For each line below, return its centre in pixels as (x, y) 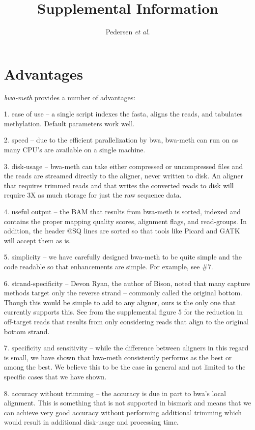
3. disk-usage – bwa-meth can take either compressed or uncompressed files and (124, 166)
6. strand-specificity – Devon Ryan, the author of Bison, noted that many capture (127, 283)
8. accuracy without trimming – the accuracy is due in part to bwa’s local (115, 393)
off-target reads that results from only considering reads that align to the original (127, 321)
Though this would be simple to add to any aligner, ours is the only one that (120, 302)
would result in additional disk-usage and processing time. (91, 422)
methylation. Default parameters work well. (69, 123)
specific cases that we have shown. (55, 376)
